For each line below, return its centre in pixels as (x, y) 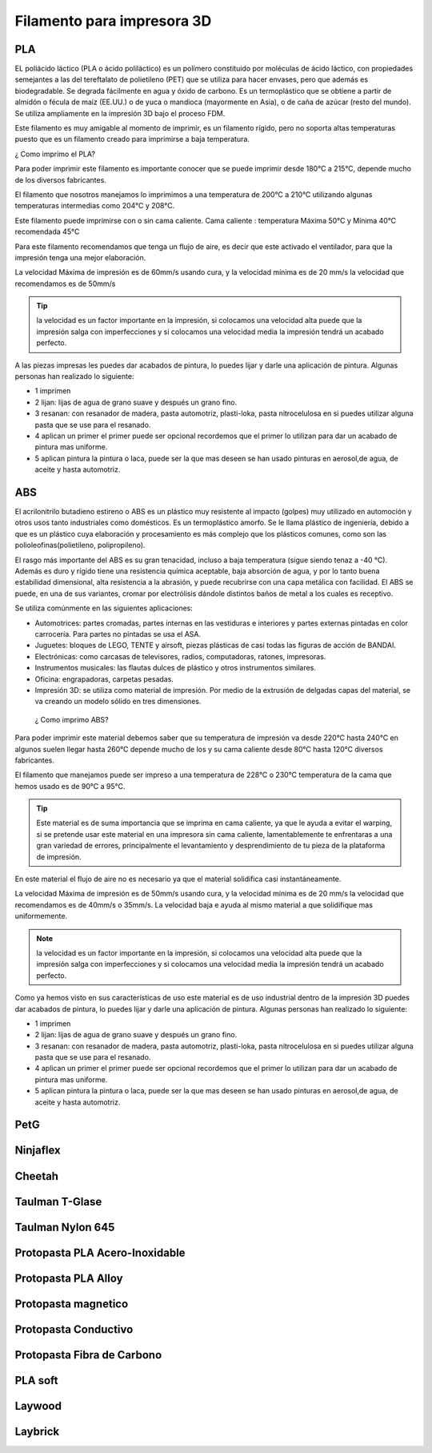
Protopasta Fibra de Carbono (88, 1355)
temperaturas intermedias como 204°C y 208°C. (95, 206)
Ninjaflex (38, 1151)
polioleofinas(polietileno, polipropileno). (80, 545)
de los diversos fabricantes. (61, 179)
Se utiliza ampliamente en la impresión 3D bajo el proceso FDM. (120, 113)
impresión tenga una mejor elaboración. (80, 257)
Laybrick (37, 1431)
